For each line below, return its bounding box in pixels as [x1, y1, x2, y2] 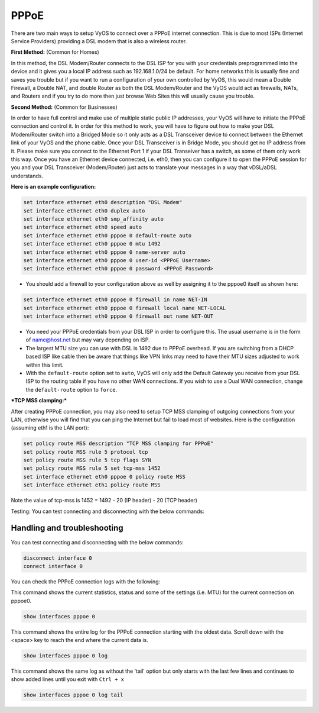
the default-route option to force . [25, 386, 118, 393]
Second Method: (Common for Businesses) [11, 104, 118, 111]
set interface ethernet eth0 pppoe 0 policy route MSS [23, 473, 185, 480]
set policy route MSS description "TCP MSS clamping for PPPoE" [23, 440, 214, 447]
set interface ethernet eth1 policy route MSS [23, 482, 161, 488]
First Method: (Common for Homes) [11, 49, 100, 56]
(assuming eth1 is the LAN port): [11, 424, 89, 431]
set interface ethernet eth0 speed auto [23, 224, 142, 231]
